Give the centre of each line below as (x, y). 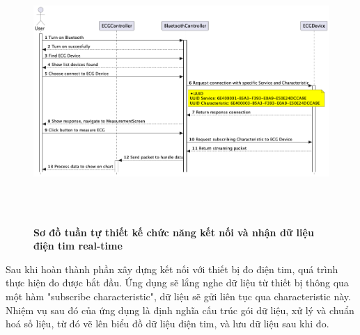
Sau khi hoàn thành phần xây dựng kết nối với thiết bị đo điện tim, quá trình (172, 269)
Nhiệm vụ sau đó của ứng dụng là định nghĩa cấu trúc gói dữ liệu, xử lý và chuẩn (180, 310)
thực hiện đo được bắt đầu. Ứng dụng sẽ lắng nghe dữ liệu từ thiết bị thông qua (177, 283)
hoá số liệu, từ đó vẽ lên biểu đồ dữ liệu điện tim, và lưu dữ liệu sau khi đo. (167, 324)
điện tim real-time (78, 246)
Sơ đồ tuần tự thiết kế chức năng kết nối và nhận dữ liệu (174, 232)
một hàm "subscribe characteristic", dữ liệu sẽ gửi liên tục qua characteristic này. (178, 296)
